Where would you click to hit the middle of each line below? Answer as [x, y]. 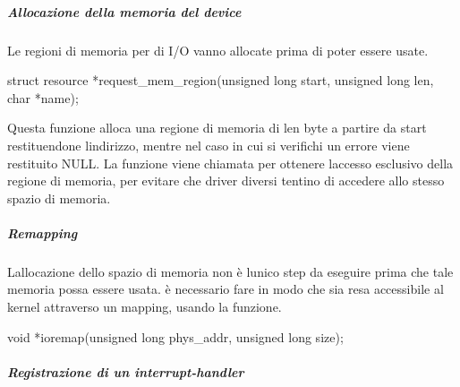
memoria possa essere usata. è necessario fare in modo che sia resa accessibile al [226, 289]
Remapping [43, 232]
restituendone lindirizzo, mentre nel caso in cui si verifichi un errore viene [209, 145]
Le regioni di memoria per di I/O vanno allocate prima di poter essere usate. [218, 50]
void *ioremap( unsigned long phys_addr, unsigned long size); [175, 336]
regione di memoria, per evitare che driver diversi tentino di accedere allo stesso [226, 181]
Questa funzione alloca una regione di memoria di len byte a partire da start [217, 128]
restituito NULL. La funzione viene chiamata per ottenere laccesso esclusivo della [230, 163]
